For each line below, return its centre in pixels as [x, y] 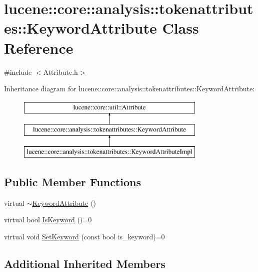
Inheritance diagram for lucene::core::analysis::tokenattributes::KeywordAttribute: [129, 89]
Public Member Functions [72, 182]
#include [18, 72]
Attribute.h [60, 72]
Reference [39, 47]
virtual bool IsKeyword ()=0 [48, 220]
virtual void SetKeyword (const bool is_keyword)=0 [84, 237]
